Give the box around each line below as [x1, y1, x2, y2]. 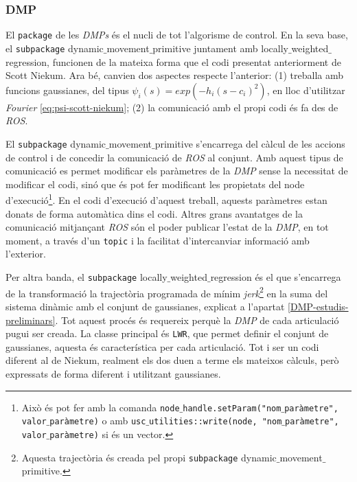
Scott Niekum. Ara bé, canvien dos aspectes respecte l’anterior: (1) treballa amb [5, 68, 344, 82]
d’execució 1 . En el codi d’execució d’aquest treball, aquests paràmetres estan [5, 191, 327, 207]
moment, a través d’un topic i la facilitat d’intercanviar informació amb [5, 233, 310, 247]
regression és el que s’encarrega [210, 270, 341, 284]
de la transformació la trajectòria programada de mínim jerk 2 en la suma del [5, 284, 328, 300]
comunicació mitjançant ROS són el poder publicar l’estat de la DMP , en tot [5, 220, 329, 234]
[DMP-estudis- [288, 299, 349, 313]
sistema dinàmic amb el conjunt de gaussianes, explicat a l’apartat [5, 299, 285, 313]
